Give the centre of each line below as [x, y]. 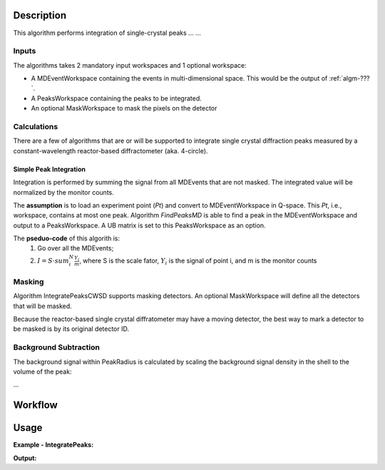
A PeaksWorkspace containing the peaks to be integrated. [117, 98]
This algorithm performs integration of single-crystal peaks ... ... [107, 33]
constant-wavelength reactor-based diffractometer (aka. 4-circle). [111, 150]
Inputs [25, 51]
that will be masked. [43, 306]
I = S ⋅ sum [53, 261]
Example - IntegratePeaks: [53, 445]
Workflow [36, 405]
